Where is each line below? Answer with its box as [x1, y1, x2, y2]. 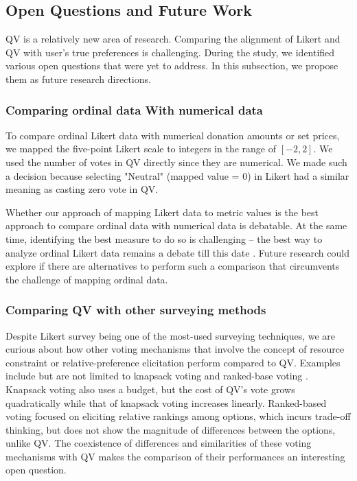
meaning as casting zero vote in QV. [5, 182, 159, 196]
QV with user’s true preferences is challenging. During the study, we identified [5, 45, 335, 59]
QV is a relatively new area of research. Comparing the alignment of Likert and [5, 32, 341, 46]
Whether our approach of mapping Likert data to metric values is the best [5, 204, 319, 219]
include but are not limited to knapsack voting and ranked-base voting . [5, 368, 308, 383]
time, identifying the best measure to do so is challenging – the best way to [5, 231, 323, 246]
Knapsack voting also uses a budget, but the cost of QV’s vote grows [5, 382, 295, 396]
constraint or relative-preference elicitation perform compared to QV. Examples [5, 355, 341, 369]
